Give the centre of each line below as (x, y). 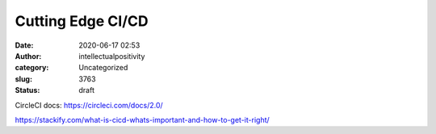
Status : (27, 90)
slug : (23, 79)
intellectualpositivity (112, 56)
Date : (24, 45)
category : (32, 68)
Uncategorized (103, 68)
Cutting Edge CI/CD (82, 21)
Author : (28, 56)
